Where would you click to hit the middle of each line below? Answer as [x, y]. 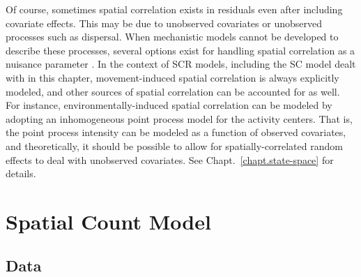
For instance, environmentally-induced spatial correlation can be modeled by [169, 105]
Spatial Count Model [108, 221]
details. [21, 173]
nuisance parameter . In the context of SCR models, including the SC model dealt [181, 64]
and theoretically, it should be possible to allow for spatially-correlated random [174, 145]
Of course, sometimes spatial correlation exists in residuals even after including [174, 9]
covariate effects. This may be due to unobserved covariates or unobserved [164, 23]
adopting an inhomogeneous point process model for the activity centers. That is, [179, 118]
